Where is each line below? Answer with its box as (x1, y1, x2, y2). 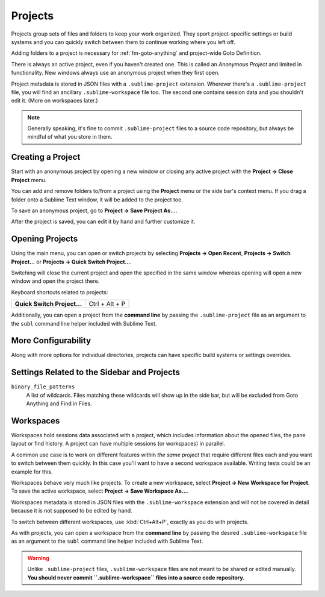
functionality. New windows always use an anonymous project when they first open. (11, 69, 220, 77)
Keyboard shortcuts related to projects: (11, 288, 108, 295)
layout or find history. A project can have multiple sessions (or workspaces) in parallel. (11, 440, 226, 447)
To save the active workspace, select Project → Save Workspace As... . (11, 487, 189, 494)
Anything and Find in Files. (26, 400, 93, 407)
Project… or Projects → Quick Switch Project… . (11, 258, 132, 265)
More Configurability (11, 335, 91, 346)
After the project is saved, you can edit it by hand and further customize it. (11, 218, 196, 226)
